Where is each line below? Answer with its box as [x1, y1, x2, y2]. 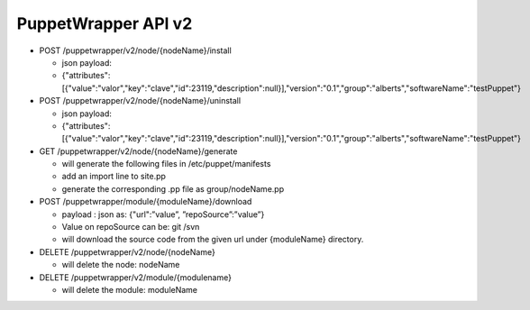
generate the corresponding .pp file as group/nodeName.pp [61, 183, 284, 194]
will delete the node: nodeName [61, 260, 180, 270]
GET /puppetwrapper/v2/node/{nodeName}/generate [39, 145, 238, 157]
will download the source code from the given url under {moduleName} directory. [61, 234, 364, 245]
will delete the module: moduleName [61, 284, 198, 295]
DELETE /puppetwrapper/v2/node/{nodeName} [39, 246, 215, 257]
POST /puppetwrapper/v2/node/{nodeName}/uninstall [39, 96, 242, 106]
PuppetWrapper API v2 [16, 14, 193, 33]
